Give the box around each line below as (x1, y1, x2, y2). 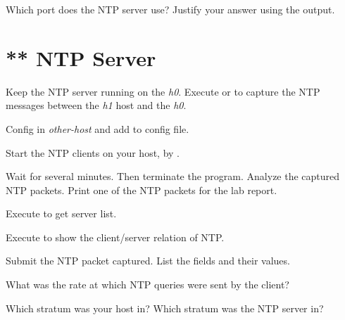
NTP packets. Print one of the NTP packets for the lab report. (6, 182, 277, 197)
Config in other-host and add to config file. (6, 121, 189, 136)
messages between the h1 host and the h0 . (6, 98, 187, 113)
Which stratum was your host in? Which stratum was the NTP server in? (6, 300, 324, 315)
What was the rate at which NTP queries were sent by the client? (6, 277, 289, 292)
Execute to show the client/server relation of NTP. (6, 229, 225, 244)
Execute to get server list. (6, 206, 117, 221)
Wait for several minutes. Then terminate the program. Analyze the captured (6, 169, 340, 184)
